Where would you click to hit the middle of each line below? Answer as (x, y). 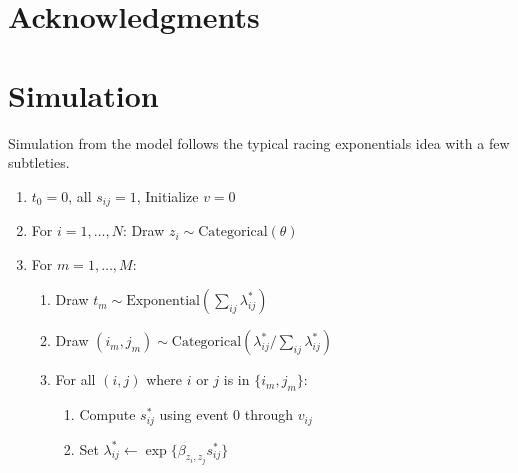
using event (194, 414)
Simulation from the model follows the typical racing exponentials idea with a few (259, 142)
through (269, 414)
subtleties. (39, 162)
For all (75, 379)
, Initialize (167, 195)
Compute (107, 414)
